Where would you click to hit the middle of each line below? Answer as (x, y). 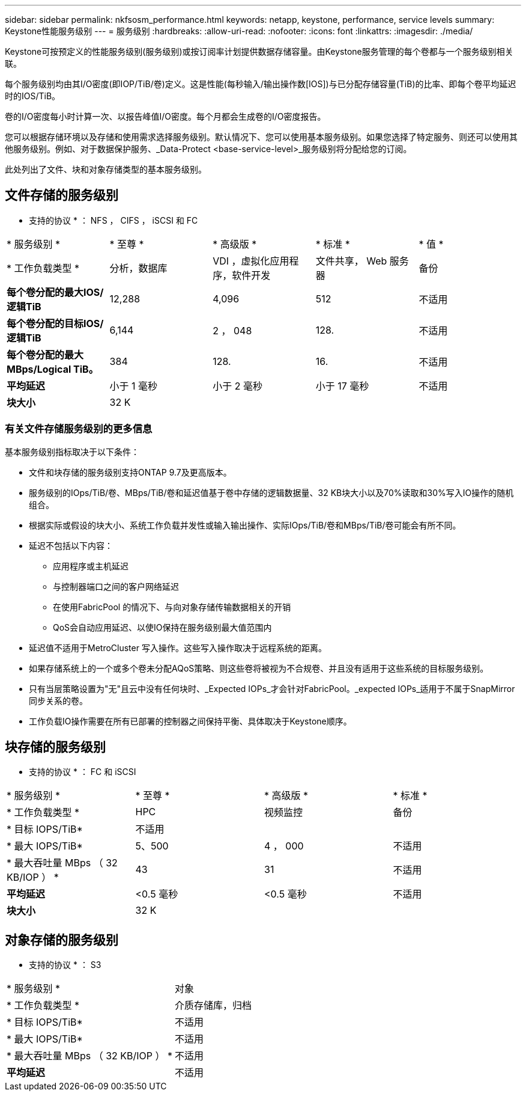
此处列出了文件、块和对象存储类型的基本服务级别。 (106, 169)
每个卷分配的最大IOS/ (55, 292)
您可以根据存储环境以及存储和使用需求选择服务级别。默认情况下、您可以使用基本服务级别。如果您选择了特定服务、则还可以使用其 (261, 137)
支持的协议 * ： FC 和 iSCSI (83, 772)
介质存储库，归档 (213, 1006)
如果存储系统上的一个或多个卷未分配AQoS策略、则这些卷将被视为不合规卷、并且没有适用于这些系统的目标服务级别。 (259, 668)
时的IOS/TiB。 (33, 96)
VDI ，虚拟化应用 (251, 261)
